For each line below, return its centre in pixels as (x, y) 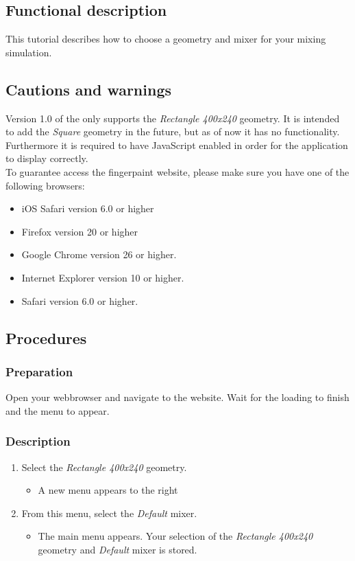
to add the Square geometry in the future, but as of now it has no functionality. (173, 131)
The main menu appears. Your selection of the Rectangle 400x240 (175, 536)
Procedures (46, 337)
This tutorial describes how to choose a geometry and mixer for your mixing (166, 39)
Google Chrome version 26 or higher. (99, 254)
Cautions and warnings (89, 89)
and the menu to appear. (58, 410)
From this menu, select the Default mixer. (109, 513)
